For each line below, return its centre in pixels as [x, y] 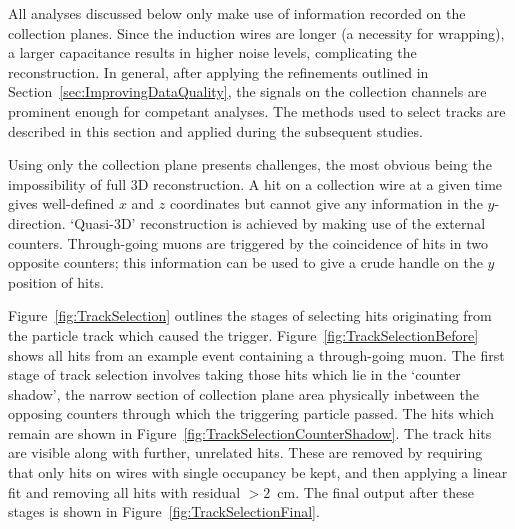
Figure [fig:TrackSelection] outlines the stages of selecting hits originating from [250, 315]
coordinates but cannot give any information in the [326, 203]
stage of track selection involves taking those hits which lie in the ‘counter [234, 374]
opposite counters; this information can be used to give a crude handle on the [245, 262]
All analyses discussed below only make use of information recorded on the [237, 13]
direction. [37, 222]
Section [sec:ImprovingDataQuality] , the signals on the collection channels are [247, 91]
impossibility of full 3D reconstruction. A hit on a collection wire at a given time [255, 183]
